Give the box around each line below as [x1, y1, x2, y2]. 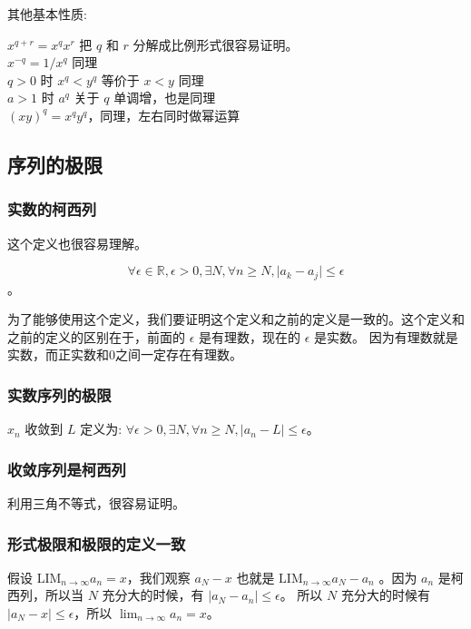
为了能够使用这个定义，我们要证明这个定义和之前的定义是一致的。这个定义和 [7, 310, 465, 329]
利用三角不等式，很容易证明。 [7, 494, 185, 513]
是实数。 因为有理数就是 [314, 327, 458, 346]
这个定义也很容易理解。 [7, 233, 147, 252]
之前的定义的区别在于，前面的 [7, 327, 185, 346]
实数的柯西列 [7, 198, 97, 221]
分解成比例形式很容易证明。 [132, 34, 299, 54]
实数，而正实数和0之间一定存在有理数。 [7, 345, 242, 364]
